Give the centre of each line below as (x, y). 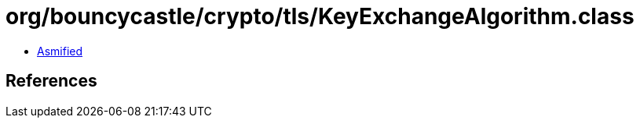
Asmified (60, 51)
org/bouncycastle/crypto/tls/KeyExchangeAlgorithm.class (320, 16)
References (51, 81)
